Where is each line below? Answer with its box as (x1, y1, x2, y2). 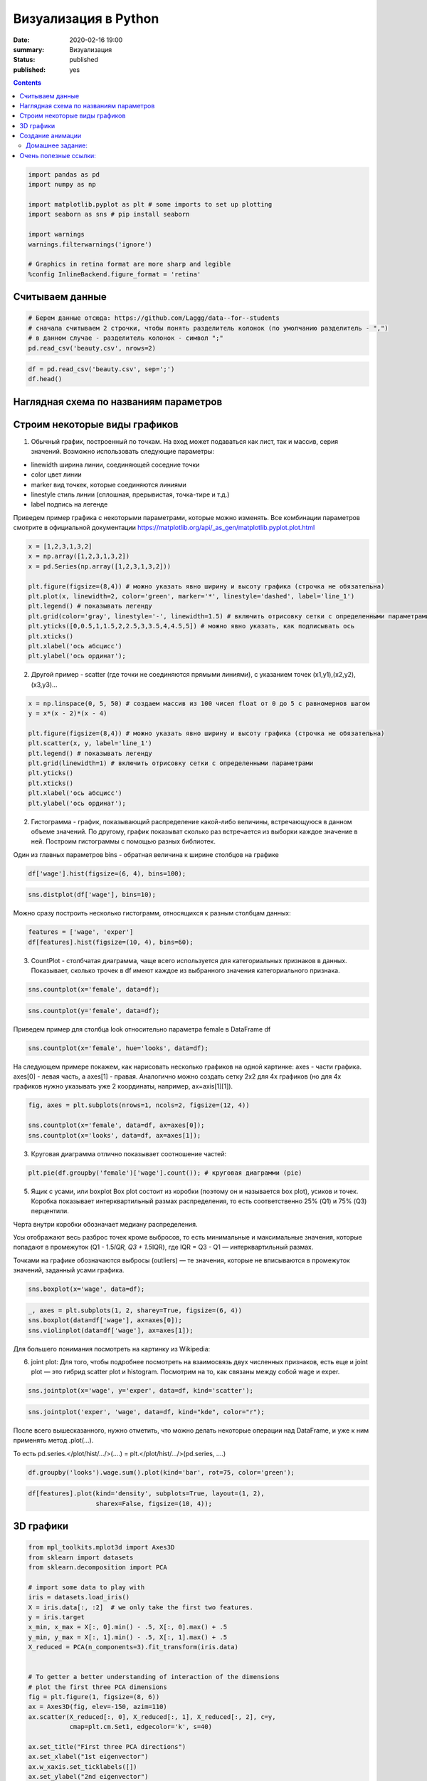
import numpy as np (28, 180, 96, 189)
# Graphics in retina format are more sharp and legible (28, 260, 231, 269)
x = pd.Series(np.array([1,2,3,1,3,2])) (28, 562, 171, 570)
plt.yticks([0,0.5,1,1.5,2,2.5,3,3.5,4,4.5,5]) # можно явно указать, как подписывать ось (28, 622, 355, 630)
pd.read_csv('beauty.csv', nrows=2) (28, 344, 157, 352)
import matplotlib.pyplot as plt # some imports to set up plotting (28, 200, 273, 208)
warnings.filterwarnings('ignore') (28, 240, 152, 249)
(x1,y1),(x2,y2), (312, 670, 356, 679)
